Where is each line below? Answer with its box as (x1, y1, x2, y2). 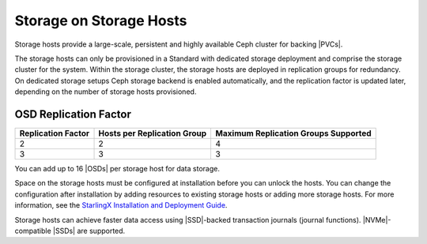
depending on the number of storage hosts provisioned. (14, 87, 197, 96)
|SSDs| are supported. (52, 226, 126, 235)
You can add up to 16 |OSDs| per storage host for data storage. (14, 164, 221, 174)
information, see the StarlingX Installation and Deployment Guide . (14, 201, 228, 210)
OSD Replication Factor (14, 107, 132, 121)
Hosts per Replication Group (98, 128, 207, 139)
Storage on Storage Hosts (14, 12, 187, 29)
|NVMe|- (362, 215, 391, 224)
